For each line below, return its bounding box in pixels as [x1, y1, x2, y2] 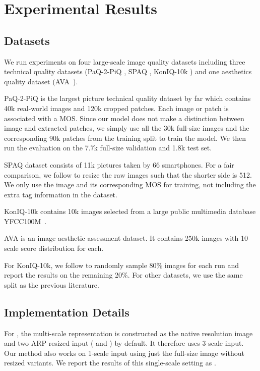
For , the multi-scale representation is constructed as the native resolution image [4, 328, 253, 338]
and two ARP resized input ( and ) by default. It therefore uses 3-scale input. [4, 338, 244, 348]
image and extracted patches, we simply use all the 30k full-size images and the [4, 123, 249, 133]
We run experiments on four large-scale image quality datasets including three [4, 56, 245, 67]
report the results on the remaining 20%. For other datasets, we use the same [4, 270, 243, 280]
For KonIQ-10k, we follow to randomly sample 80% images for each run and [4, 259, 239, 270]
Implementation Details [4, 304, 129, 320]
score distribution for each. [21, 243, 104, 253]
